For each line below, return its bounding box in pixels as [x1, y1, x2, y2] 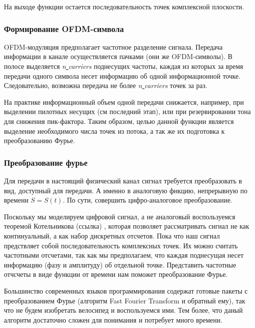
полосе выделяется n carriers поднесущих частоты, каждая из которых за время [4, 61, 243, 71]
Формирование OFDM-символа [4, 22, 124, 34]
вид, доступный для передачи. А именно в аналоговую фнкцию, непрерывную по [4, 185, 248, 195]
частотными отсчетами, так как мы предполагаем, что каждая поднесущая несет [4, 250, 244, 260]
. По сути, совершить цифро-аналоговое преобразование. [62, 195, 232, 205]
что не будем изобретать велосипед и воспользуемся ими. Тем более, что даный [4, 305, 243, 315]
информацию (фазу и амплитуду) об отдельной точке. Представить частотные [4, 259, 236, 269]
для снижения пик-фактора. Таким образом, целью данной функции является [4, 116, 234, 126]
